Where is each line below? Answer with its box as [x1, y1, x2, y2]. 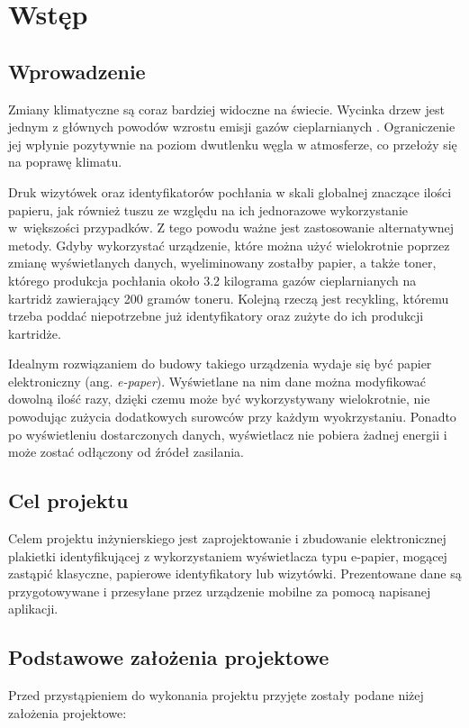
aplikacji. [8, 599, 59, 618]
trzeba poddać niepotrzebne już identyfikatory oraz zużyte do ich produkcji [8, 306, 424, 325]
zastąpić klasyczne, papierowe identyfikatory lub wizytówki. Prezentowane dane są [8, 564, 462, 583]
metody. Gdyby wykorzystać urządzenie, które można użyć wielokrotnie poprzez [8, 235, 450, 254]
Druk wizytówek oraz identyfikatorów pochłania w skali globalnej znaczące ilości [8, 182, 452, 201]
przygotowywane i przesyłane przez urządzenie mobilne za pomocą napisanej [8, 581, 431, 600]
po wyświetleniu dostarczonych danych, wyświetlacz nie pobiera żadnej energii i [8, 424, 447, 443]
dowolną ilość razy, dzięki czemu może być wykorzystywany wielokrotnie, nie [8, 389, 430, 408]
